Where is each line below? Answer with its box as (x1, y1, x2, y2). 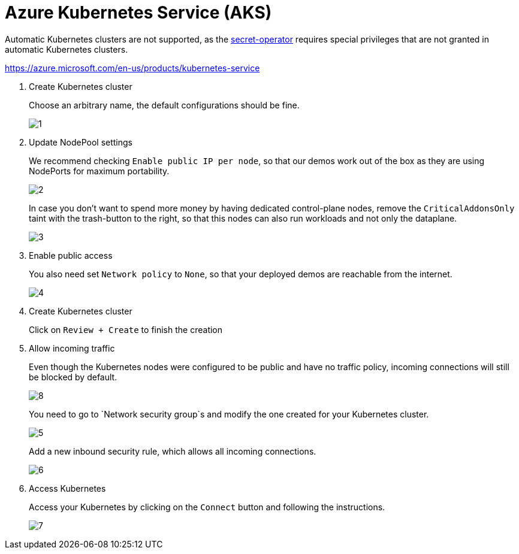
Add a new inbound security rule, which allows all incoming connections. (29, 446, 316, 456)
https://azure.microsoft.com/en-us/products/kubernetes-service (5, 62, 260, 73)
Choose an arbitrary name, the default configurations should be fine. (29, 99, 300, 110)
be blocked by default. (29, 371, 117, 382)
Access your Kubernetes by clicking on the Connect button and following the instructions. (29, 501, 385, 512)
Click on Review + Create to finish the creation (29, 324, 223, 335)
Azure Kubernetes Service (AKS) (5, 2, 272, 23)
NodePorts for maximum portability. (29, 165, 170, 176)
